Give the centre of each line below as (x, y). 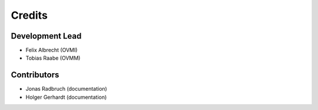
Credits (29, 15)
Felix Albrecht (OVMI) (52, 50)
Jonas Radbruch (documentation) (66, 89)
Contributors (35, 75)
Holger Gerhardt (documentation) (66, 97)
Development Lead (46, 36)
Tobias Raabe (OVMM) (53, 58)
